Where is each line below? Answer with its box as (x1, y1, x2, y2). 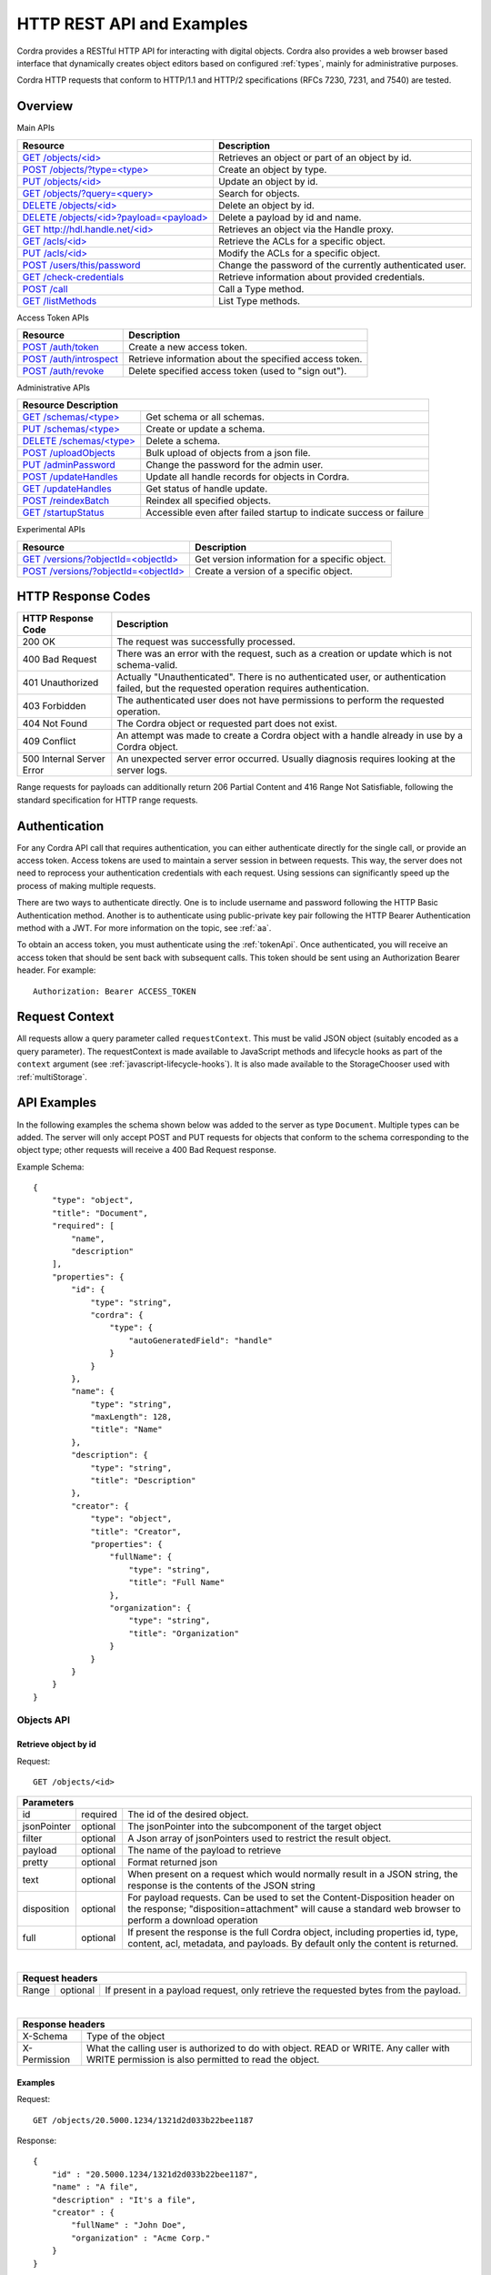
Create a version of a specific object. (195, 564, 354, 577)
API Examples (16, 1095, 97, 1110)
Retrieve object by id (16, 1739, 97, 1750)
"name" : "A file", (51, 2182, 139, 2192)
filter (22, 1832, 43, 1845)
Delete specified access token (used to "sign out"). (128, 365, 347, 378)
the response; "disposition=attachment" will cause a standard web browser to (127, 1903, 461, 1916)
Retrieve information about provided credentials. (218, 270, 426, 283)
